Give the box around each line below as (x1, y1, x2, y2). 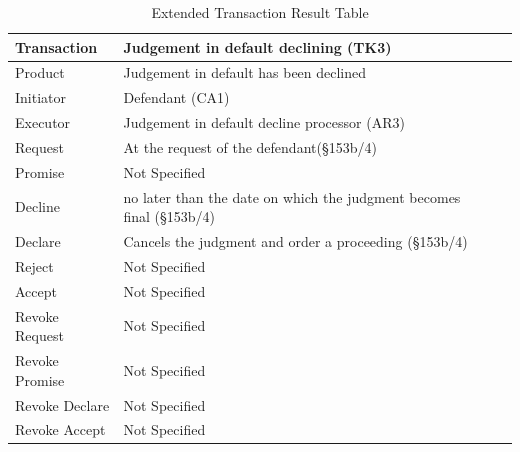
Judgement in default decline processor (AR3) (123, 112, 405, 133)
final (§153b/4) (123, 206, 216, 227)
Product (15, 62, 65, 83)
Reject (15, 255, 54, 276)
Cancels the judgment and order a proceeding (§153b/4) (123, 231, 468, 252)
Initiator (15, 87, 67, 108)
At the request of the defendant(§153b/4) (123, 136, 377, 157)
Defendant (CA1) (123, 87, 230, 108)
